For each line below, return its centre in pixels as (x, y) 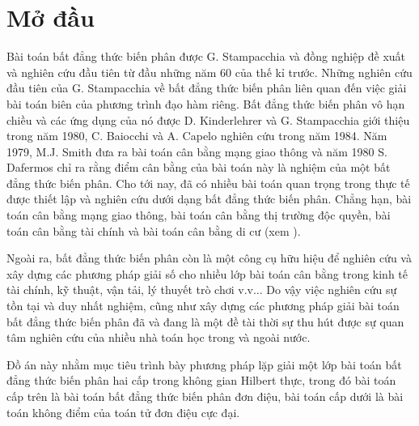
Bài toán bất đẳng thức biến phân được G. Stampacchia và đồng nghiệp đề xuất (206, 56)
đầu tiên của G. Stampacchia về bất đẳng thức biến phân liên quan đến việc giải (207, 88)
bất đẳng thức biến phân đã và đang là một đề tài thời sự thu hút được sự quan (205, 321)
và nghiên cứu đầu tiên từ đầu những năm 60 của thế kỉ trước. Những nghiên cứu (209, 72)
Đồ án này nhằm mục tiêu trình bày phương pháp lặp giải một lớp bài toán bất (204, 364)
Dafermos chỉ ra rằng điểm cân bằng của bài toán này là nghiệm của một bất (199, 167)
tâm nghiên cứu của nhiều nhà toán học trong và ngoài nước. (159, 337)
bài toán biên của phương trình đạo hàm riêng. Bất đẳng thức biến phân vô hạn (206, 103)
